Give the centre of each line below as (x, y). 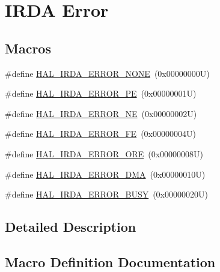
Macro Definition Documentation (110, 261)
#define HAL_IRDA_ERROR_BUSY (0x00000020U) (106, 194)
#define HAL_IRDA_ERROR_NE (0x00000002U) (101, 113)
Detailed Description (71, 227)
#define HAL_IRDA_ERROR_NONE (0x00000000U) (107, 73)
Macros (28, 48)
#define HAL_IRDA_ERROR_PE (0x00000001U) (101, 93)
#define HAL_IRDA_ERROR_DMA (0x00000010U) (105, 174)
